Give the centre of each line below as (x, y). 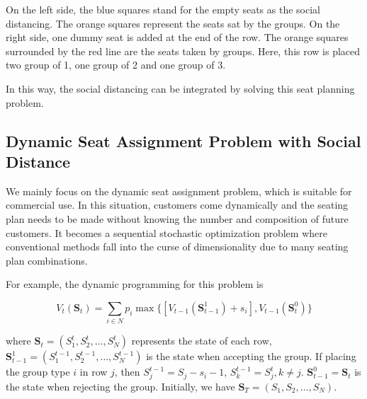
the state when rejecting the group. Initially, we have (120, 386)
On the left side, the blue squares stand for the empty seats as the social (163, 9)
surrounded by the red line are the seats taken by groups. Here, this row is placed (183, 51)
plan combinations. (47, 260)
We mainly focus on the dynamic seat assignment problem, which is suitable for (179, 191)
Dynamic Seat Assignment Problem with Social (183, 140)
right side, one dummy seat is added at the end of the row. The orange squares (177, 37)
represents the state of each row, (202, 341)
